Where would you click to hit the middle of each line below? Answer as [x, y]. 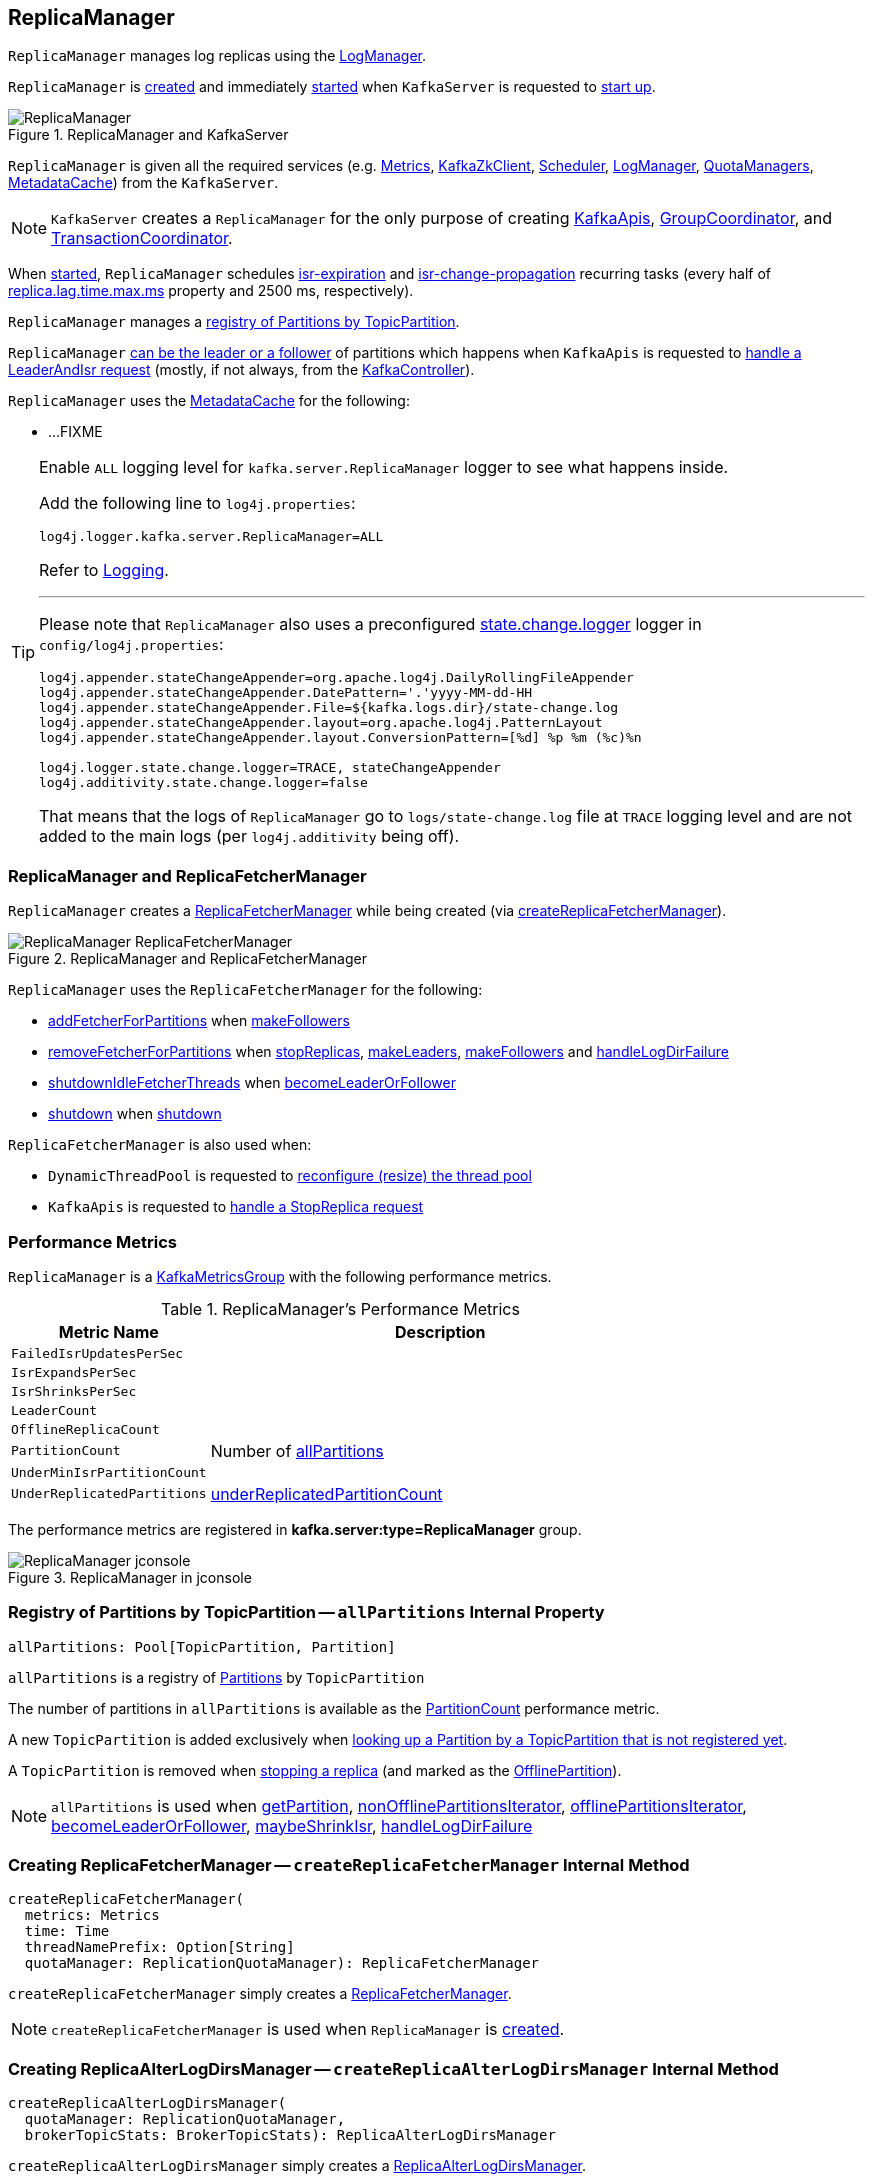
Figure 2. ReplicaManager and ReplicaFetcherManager [187, 959]
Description [440, 1331]
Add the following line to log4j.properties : [197, 503]
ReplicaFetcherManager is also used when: [160, 1145]
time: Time [67, 1931]
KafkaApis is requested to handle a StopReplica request [236, 1207]
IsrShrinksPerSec [74, 1391]
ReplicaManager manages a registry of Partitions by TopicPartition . [234, 322]
